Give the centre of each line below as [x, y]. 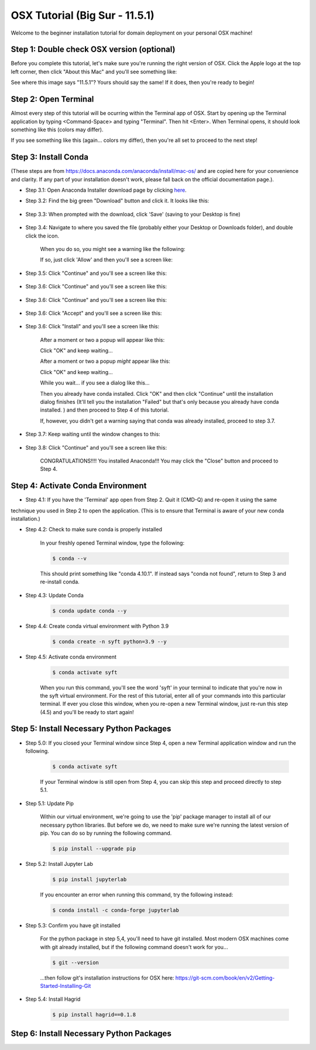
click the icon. [42, 236]
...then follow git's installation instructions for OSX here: [107, 978]
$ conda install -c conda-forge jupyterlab [116, 910]
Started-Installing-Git [66, 986]
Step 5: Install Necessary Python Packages [91, 729]
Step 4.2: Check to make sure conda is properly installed [94, 529]
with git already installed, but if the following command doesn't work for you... [134, 947]
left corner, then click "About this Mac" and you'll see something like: [94, 72]
